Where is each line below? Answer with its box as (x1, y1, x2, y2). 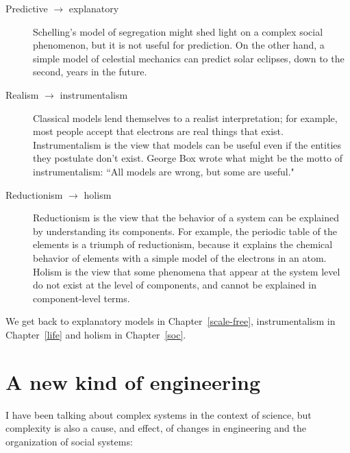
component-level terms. (33, 291, 130, 305)
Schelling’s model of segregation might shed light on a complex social (33, 24, 323, 38)
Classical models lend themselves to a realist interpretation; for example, (33, 110, 338, 125)
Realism (5, 87, 39, 101)
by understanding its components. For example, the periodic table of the (33, 223, 337, 238)
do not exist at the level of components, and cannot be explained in (33, 278, 316, 292)
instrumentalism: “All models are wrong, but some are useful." (33, 164, 295, 178)
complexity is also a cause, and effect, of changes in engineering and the (5, 421, 306, 435)
